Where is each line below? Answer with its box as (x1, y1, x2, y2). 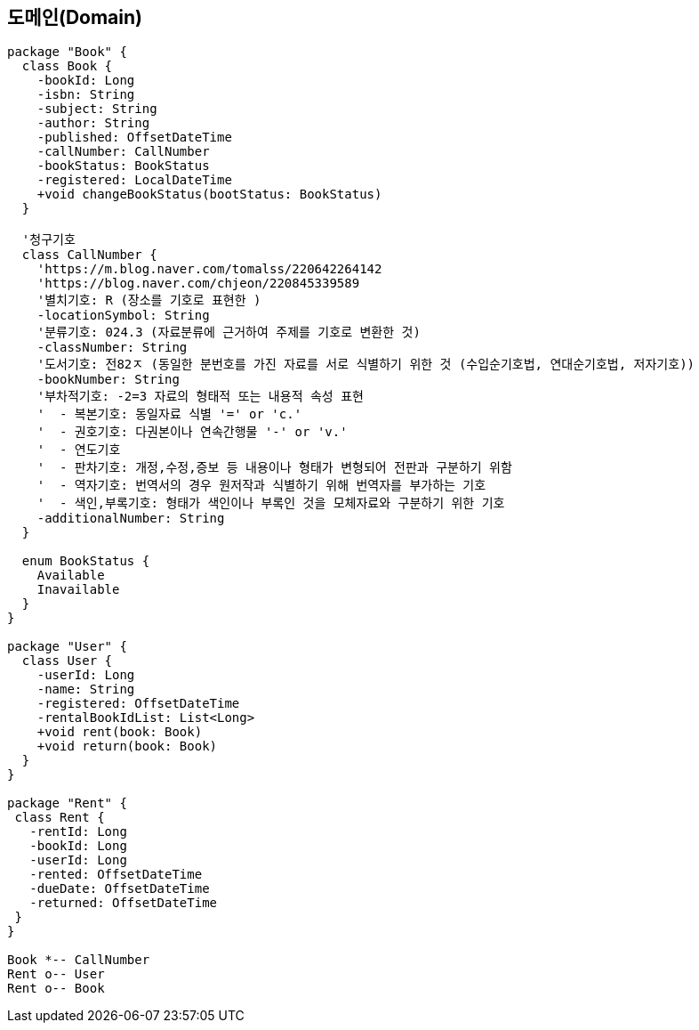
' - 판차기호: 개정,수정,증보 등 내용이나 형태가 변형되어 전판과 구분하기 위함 (36, 460, 512, 475)
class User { (21, 653, 113, 669)
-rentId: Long (29, 824, 127, 839)
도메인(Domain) (7, 6, 142, 28)
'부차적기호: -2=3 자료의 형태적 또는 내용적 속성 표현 (36, 389, 364, 404)
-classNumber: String (36, 340, 188, 355)
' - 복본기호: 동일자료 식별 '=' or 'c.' (36, 407, 302, 422)
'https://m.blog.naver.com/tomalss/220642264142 (36, 262, 382, 277)
